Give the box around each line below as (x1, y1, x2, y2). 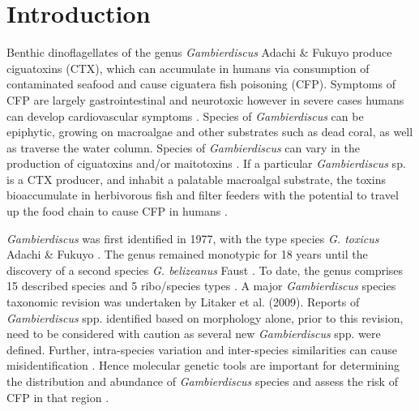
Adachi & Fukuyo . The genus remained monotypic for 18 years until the (6, 246, 368, 263)
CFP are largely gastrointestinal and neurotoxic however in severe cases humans (6, 91, 404, 108)
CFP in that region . (6, 388, 109, 405)
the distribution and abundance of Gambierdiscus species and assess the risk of (6, 373, 398, 389)
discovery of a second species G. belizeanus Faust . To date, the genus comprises (6, 261, 404, 278)
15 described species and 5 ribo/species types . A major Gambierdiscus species (6, 277, 396, 294)
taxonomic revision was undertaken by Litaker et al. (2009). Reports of (6, 293, 360, 310)
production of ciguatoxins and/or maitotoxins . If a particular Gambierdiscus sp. (6, 155, 406, 172)
